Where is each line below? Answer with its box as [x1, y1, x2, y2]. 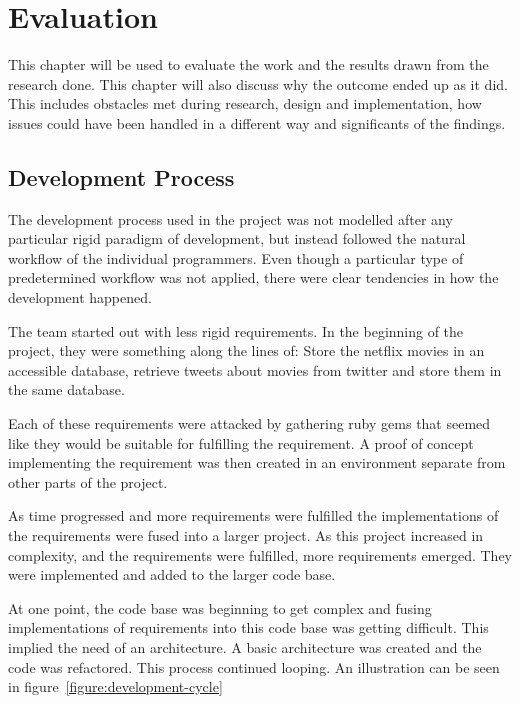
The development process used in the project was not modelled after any [8, 208, 453, 229]
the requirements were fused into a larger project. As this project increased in [8, 525, 484, 546]
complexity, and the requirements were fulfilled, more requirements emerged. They [8, 544, 513, 565]
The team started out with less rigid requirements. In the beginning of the [8, 320, 464, 341]
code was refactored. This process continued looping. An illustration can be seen [8, 656, 500, 677]
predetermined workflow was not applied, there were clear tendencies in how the [8, 267, 499, 288]
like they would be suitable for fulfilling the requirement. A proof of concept [8, 432, 474, 453]
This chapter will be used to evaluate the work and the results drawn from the [8, 54, 489, 75]
